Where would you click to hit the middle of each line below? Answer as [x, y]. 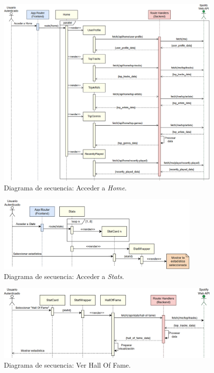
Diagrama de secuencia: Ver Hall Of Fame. [67, 364]
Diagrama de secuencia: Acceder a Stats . [64, 276]
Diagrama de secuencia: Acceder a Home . [65, 187]
